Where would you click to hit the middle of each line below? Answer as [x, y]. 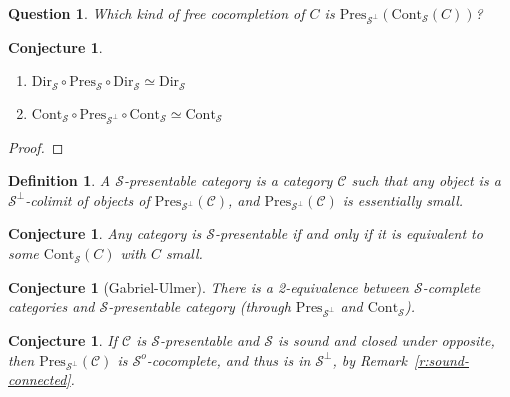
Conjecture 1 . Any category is [105, 233]
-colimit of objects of [87, 199]
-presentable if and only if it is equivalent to [349, 233]
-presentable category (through [199, 306]
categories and [51, 306]
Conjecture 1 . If [62, 340]
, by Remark [369, 359]
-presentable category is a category [228, 180]
